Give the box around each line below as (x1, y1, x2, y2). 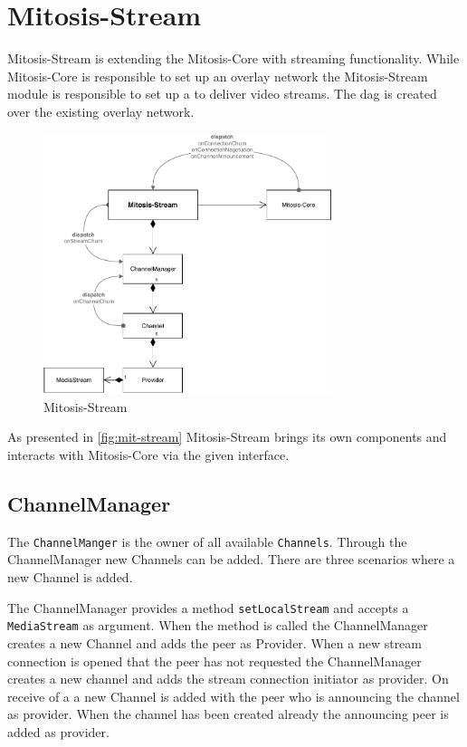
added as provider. (7, 722, 110, 741)
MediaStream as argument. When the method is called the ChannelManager (7, 616, 428, 635)
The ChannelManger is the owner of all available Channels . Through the (7, 532, 407, 551)
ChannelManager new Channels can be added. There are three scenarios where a (7, 550, 455, 569)
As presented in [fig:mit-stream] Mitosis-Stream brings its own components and (7, 427, 447, 446)
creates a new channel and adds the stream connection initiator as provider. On (7, 669, 449, 688)
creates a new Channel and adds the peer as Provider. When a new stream (7, 633, 422, 652)
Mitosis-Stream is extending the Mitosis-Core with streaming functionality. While (7, 49, 460, 68)
